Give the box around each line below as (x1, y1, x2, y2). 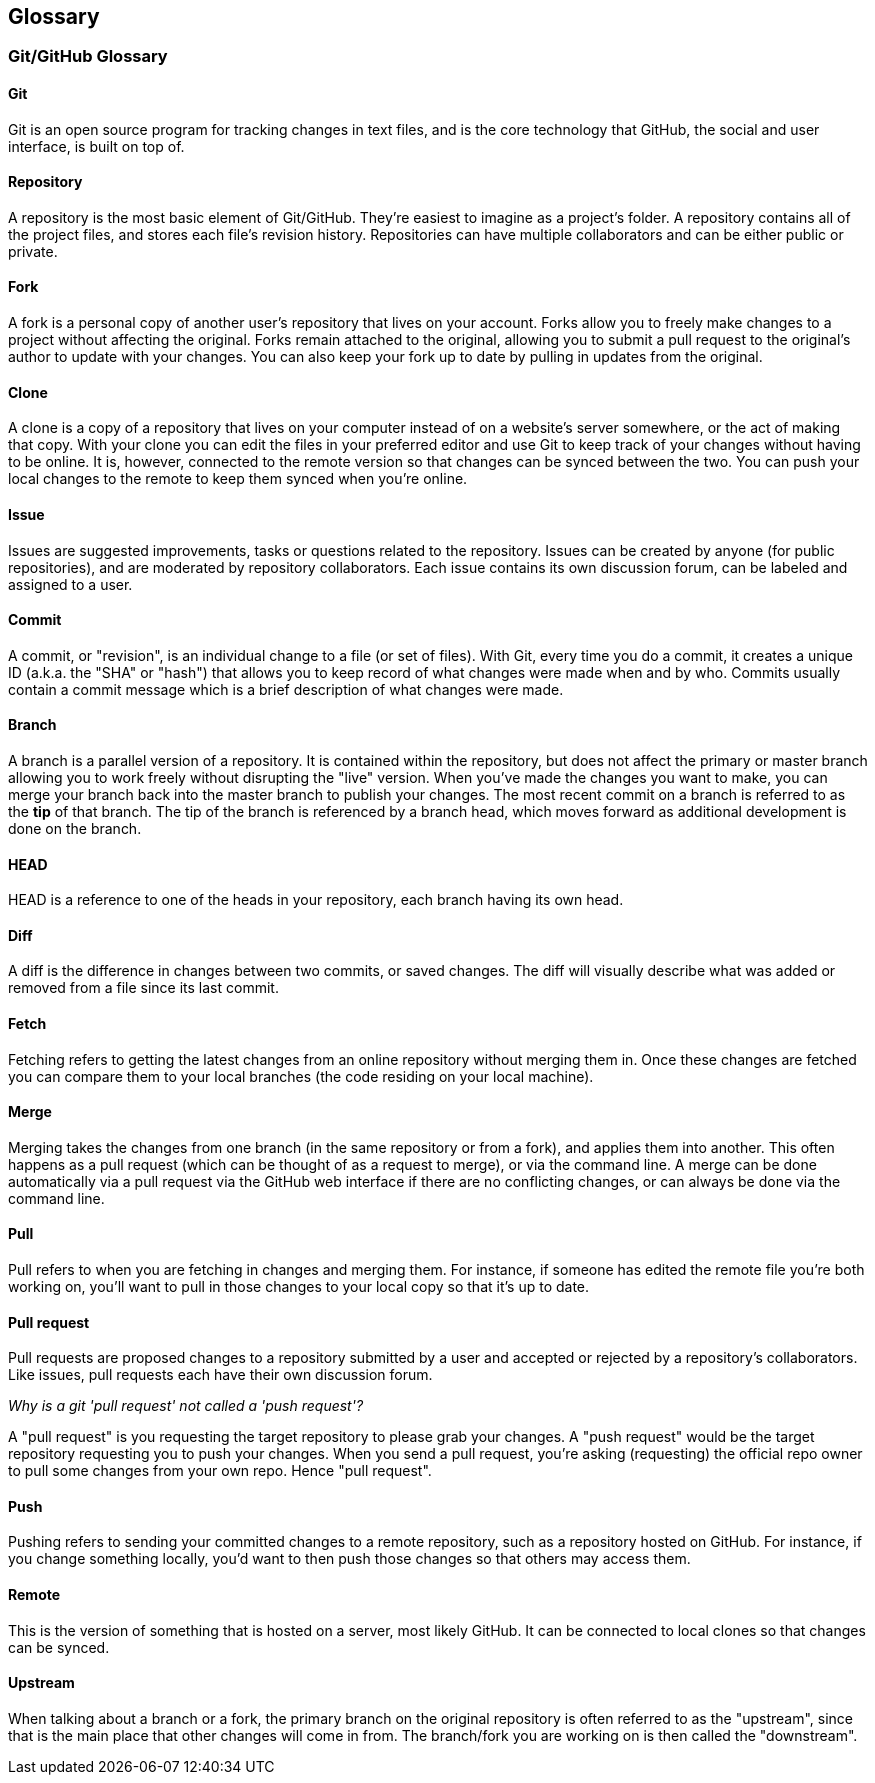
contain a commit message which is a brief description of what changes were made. (8, 680, 564, 698)
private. (8, 242, 58, 260)
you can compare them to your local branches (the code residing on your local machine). (8, 1067, 594, 1085)
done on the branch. (8, 819, 142, 837)
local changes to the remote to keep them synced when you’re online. (8, 470, 468, 488)
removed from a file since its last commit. (8, 979, 279, 997)
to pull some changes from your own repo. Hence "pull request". (8, 1462, 432, 1480)
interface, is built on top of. (8, 137, 185, 155)
